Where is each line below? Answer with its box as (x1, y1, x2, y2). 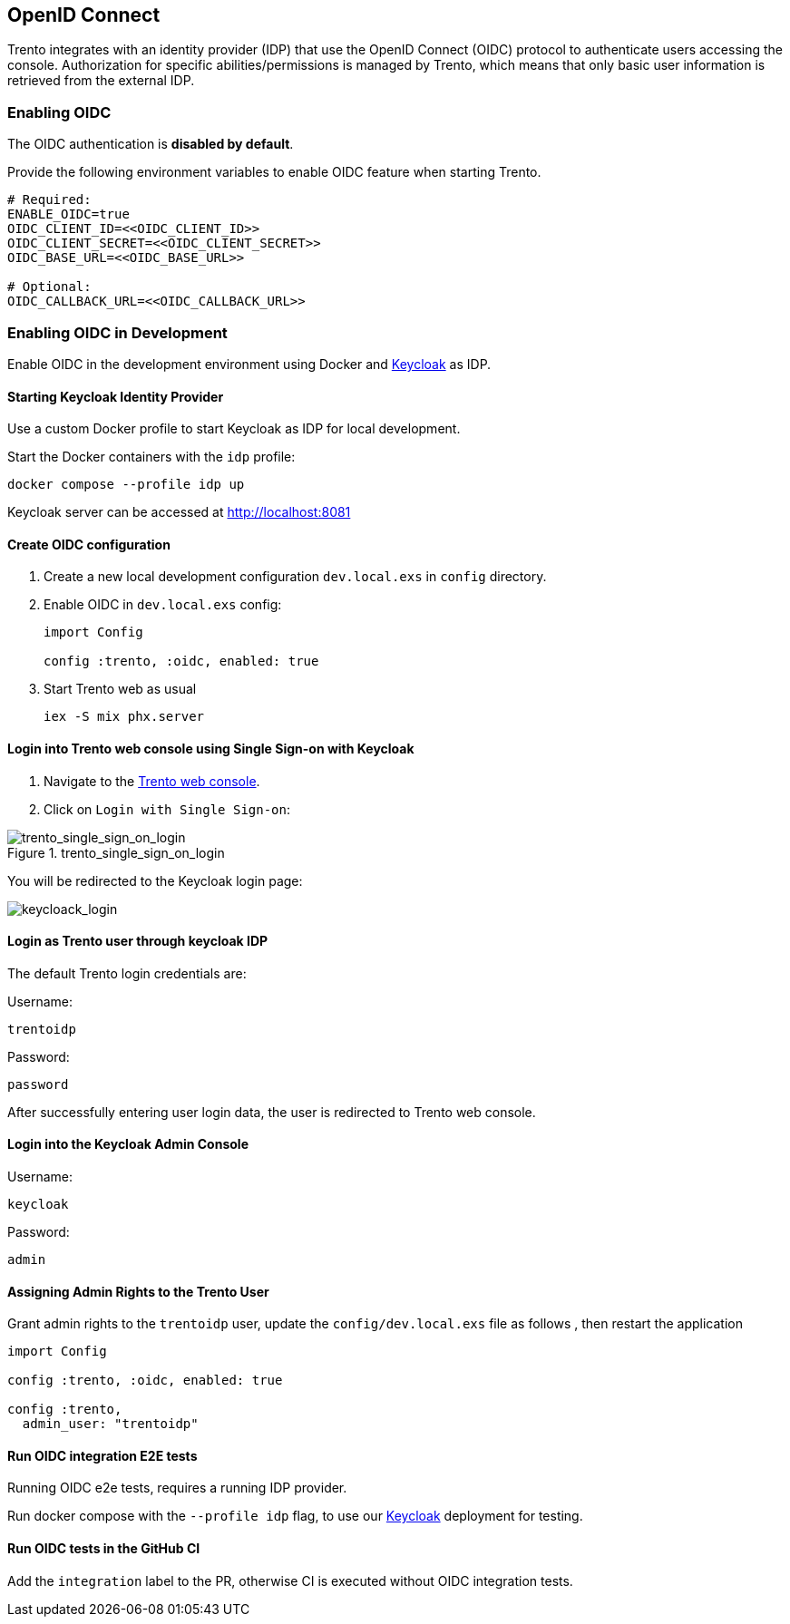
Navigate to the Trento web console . (44, 773, 260, 789)
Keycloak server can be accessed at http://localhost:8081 (7, 504, 351, 520)
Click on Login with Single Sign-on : (44, 801, 290, 817)
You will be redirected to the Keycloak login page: (7, 872, 303, 889)
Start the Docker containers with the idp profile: (7, 449, 296, 465)
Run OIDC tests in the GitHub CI (7, 1541, 200, 1557)
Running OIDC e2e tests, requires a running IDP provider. (7, 1480, 347, 1496)
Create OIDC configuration (7, 536, 171, 552)
